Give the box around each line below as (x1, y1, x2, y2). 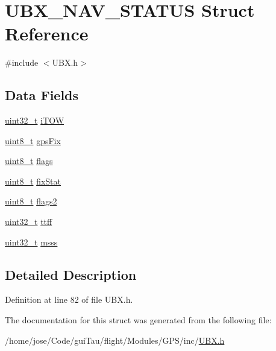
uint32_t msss (5, 235, 58, 248)
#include (5, 56, 39, 69)
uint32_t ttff (5, 215, 52, 228)
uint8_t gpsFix (5, 134, 61, 147)
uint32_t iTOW (5, 114, 64, 127)
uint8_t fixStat (5, 174, 61, 187)
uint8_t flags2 (5, 195, 57, 207)
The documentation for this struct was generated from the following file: (5, 314, 272, 326)
